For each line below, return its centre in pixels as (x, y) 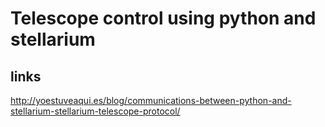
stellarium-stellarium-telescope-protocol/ (95, 111)
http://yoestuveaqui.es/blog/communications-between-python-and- (151, 100)
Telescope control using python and (163, 18)
